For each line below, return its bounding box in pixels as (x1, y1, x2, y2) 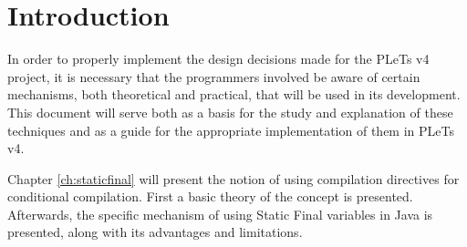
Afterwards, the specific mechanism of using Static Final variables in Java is (7, 204, 433, 223)
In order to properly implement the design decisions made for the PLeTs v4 (7, 49, 430, 68)
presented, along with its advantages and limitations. (7, 222, 303, 242)
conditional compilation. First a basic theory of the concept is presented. (7, 187, 413, 206)
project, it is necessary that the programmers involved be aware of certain (7, 67, 420, 86)
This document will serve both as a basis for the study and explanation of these (7, 102, 453, 121)
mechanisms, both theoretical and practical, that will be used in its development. (7, 85, 461, 104)
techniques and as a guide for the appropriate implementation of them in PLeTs (7, 120, 454, 139)
